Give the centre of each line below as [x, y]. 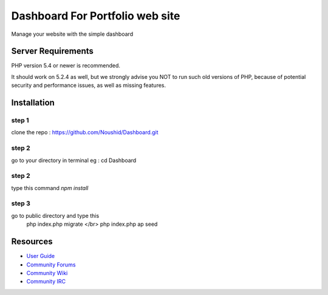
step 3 [21, 203]
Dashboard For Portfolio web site [96, 16]
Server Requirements [53, 51]
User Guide [41, 256]
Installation [33, 103]
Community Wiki [47, 273]
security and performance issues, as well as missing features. [89, 86]
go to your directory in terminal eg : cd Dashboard [74, 160]
